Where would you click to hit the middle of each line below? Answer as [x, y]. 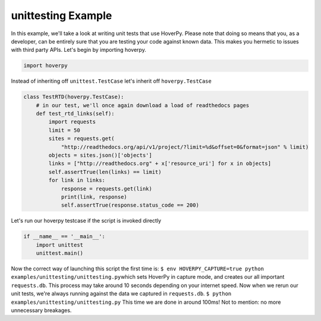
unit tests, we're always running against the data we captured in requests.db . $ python [121, 294]
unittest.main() [59, 253]
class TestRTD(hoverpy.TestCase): [74, 97]
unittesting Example [62, 15]
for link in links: [77, 180]
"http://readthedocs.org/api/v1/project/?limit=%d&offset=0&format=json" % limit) [185, 147]
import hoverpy [45, 66]
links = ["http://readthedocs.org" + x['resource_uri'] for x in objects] [160, 163]
